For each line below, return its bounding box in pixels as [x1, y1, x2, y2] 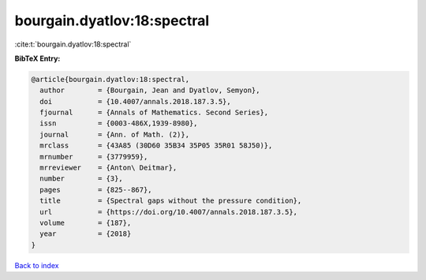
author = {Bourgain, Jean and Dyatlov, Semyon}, [39, 86, 260, 95]
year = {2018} [39, 230, 132, 238]
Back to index [14, 260, 59, 270]
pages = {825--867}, [39, 185, 153, 194]
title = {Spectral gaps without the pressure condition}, [39, 196, 302, 205]
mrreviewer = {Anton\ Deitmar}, [39, 163, 177, 173]
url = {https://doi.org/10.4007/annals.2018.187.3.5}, [39, 207, 298, 216]
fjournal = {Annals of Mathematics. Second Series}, [39, 108, 269, 118]
